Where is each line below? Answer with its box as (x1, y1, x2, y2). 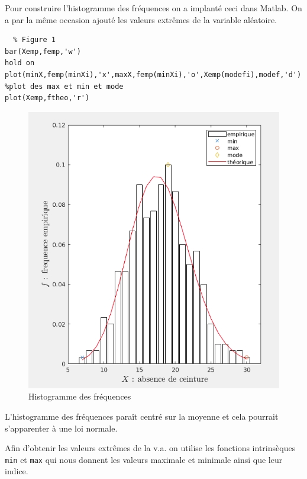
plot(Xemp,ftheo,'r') (5, 94, 90, 103)
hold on (5, 59, 35, 68)
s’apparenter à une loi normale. (5, 421, 118, 434)
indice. (5, 465, 28, 477)
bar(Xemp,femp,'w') (5, 47, 81, 56)
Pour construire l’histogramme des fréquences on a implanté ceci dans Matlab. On (5, 2, 302, 14)
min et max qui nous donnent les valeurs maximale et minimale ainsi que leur (5, 453, 283, 465)
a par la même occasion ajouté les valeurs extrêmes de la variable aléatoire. (5, 13, 277, 25)
